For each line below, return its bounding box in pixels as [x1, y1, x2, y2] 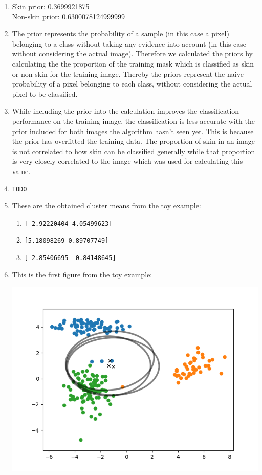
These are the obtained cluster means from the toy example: [12, 200, 201, 211]
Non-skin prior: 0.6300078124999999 [12, 11, 125, 21]
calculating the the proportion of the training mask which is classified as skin [12, 58, 254, 69]
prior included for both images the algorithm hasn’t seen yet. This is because [12, 125, 254, 136]
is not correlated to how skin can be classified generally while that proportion [12, 145, 255, 156]
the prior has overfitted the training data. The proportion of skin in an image [12, 136, 255, 146]
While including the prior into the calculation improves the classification [12, 105, 239, 116]
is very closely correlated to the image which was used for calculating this [12, 156, 243, 166]
